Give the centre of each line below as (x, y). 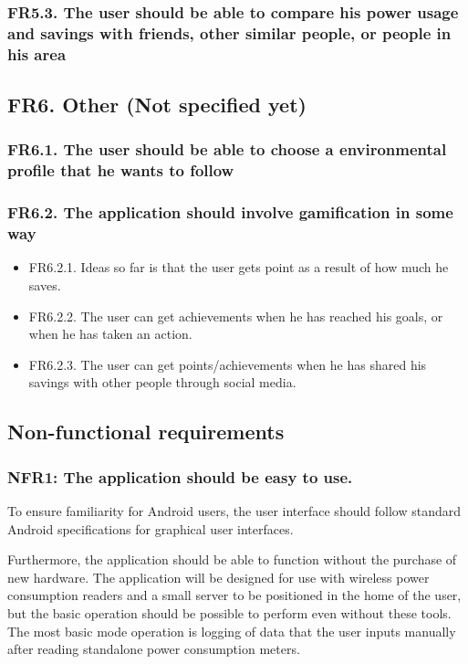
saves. (45, 285)
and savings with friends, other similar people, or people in (229, 32)
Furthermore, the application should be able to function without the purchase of (232, 559)
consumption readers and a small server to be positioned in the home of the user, (234, 595)
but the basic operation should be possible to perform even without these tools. (229, 612)
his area (37, 53)
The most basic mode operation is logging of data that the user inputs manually (232, 631)
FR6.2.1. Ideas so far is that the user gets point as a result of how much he (239, 267)
